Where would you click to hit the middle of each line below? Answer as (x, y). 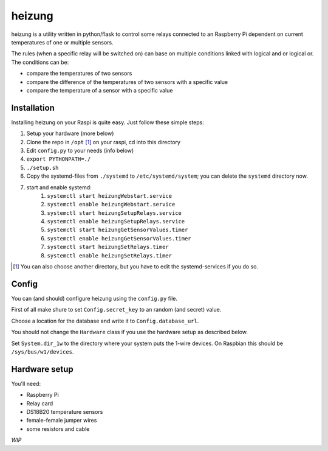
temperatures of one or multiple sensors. (62, 42)
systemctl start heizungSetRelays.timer (108, 247)
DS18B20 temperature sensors (65, 411)
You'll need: (26, 383)
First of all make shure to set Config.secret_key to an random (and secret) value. (116, 310)
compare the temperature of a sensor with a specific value (100, 90)
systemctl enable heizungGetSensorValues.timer (119, 238)
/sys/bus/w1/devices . (43, 351)
